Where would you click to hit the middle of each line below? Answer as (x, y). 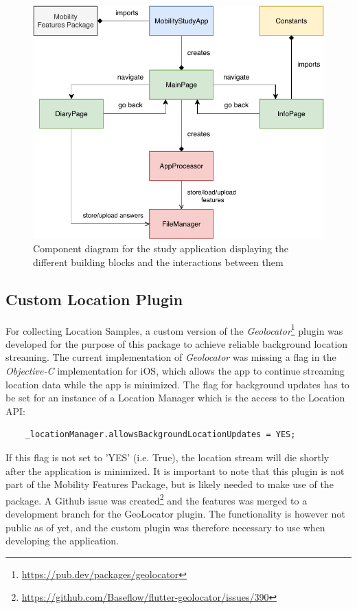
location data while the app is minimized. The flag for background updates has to (177, 384)
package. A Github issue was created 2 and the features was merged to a (157, 499)
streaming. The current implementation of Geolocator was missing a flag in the (171, 357)
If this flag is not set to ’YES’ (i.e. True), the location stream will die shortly (168, 457)
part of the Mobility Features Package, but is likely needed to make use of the (170, 484)
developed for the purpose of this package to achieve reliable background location (177, 343)
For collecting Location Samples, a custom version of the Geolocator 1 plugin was (174, 329)
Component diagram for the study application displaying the (161, 248)
